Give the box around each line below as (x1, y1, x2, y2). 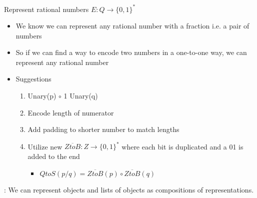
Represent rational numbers (4, 3, 89, 14)
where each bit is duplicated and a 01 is (121, 141, 243, 151)
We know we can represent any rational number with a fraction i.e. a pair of (15, 20, 249, 31)
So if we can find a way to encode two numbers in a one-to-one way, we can (15, 47, 247, 57)
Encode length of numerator (27, 107, 114, 117)
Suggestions (15, 73, 51, 84)
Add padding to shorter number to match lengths (27, 124, 179, 134)
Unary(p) (27, 90, 56, 101)
